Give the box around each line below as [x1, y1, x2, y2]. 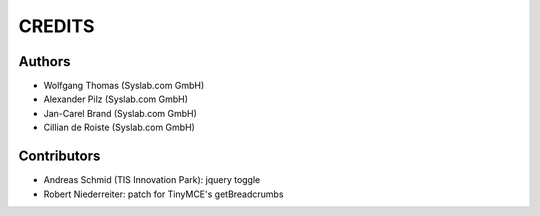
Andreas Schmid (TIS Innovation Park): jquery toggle [43, 174, 261, 186]
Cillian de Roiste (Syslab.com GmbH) [43, 121, 195, 134]
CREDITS [18, 15, 95, 37]
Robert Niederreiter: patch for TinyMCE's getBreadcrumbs [43, 188, 284, 200]
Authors [18, 53, 71, 70]
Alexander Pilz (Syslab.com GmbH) [43, 93, 189, 105]
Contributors [18, 148, 101, 165]
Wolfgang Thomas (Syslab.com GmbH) [43, 80, 205, 92]
